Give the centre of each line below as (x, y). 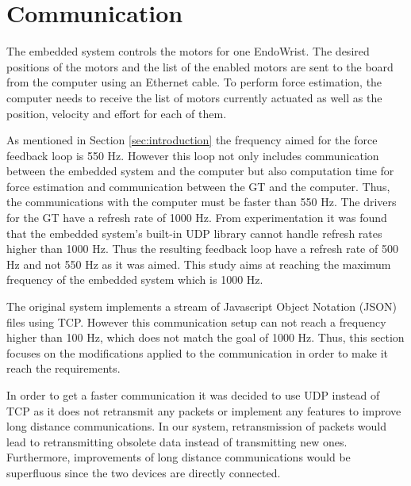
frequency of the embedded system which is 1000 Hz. (135, 279)
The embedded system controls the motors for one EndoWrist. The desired (188, 51)
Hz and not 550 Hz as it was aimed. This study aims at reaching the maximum (199, 264)
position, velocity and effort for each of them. (117, 113)
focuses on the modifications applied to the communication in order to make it (197, 352)
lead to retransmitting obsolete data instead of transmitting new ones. (177, 441)
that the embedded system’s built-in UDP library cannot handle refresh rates (194, 233)
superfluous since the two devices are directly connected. (144, 472)
